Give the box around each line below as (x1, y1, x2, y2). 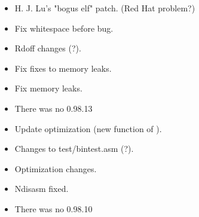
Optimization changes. (14, 162, 97, 175)
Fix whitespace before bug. (14, 22, 114, 34)
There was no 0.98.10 (14, 202, 93, 215)
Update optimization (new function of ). (14, 122, 162, 135)
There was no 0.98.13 (14, 102, 93, 114)
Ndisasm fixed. (14, 182, 69, 195)
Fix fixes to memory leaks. (14, 62, 112, 74)
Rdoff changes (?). (14, 42, 81, 54)
